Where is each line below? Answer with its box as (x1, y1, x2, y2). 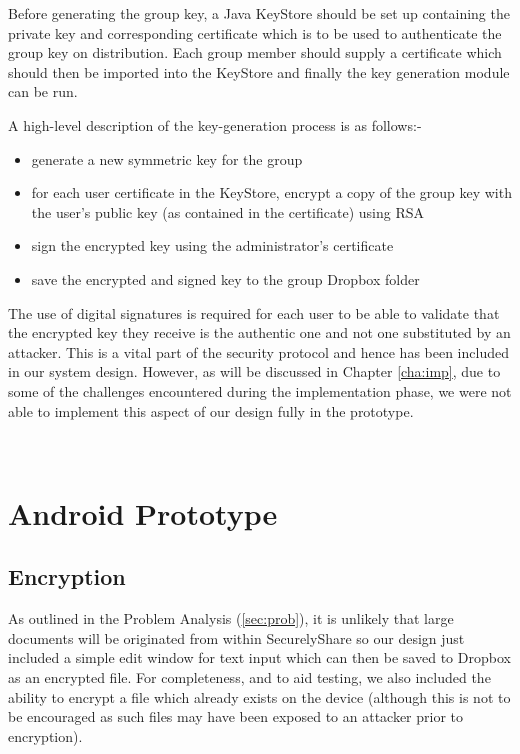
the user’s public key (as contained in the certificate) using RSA (31, 201, 424, 222)
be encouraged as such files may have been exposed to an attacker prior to (8, 706, 464, 727)
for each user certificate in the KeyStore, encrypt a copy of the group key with (31, 182, 512, 203)
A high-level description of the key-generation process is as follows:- (8, 114, 422, 135)
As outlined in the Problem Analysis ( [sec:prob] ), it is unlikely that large (8, 608, 454, 629)
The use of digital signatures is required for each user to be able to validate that (8, 302, 500, 323)
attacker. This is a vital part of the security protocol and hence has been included (8, 341, 509, 362)
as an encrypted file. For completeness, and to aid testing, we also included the (8, 667, 491, 688)
